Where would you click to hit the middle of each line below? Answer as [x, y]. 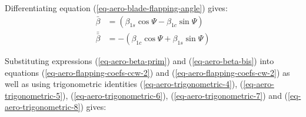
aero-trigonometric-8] [43, 107]
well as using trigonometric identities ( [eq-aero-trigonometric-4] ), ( [124, 84]
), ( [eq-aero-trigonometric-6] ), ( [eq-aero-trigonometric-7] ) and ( [175, 95]
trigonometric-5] [34, 95]
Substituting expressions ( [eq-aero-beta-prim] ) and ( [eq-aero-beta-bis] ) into [139, 61]
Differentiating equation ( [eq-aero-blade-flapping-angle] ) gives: [116, 8]
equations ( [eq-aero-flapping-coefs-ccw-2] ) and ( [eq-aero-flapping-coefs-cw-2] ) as [147, 72]
